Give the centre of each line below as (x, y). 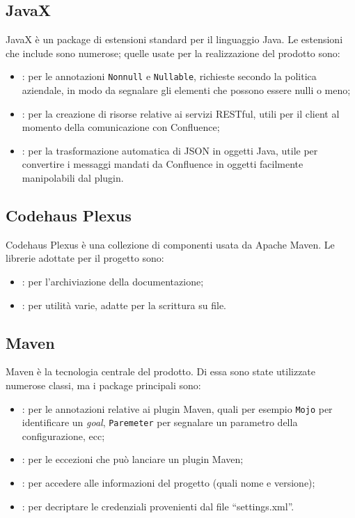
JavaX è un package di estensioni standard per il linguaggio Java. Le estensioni (174, 39)
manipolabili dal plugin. (73, 178)
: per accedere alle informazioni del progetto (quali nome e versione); (168, 483)
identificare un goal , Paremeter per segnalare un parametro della (160, 422)
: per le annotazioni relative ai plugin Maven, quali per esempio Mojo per (177, 408)
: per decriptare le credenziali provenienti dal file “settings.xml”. (158, 506)
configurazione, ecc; (63, 435)
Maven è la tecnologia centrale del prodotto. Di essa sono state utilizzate (161, 371)
